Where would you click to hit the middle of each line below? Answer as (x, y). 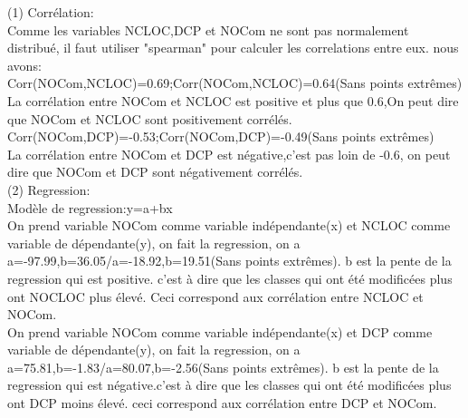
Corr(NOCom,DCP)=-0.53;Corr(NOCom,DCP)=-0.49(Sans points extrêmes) (221, 136)
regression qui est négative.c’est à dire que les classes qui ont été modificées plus (229, 385)
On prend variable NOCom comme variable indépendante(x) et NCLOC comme (229, 225)
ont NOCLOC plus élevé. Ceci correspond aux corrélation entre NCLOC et (215, 296)
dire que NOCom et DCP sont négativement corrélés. (155, 172)
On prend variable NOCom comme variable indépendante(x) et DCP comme (220, 331)
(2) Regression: (49, 189)
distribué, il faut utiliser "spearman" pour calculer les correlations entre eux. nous (233, 48)
